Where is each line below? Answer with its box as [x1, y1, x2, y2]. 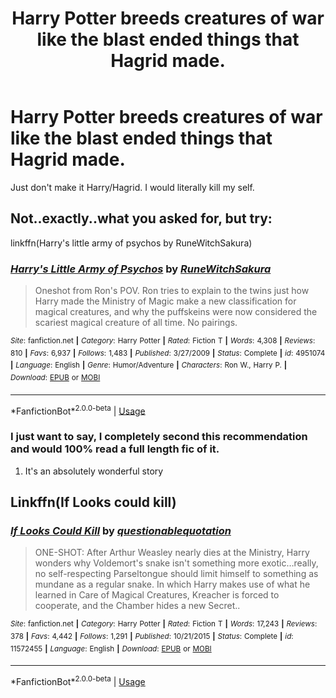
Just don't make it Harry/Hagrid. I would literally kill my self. [10, 181, 255, 193]
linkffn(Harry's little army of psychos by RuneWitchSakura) [10, 237, 253, 249]
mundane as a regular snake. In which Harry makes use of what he [34, 578, 311, 591]
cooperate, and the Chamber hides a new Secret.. [34, 600, 241, 612]
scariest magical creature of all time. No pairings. [34, 317, 238, 329]
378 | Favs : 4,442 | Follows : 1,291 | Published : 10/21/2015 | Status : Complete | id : [10, 631, 294, 641]
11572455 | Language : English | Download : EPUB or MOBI [10, 643, 212, 654]
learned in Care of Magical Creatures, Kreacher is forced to [34, 589, 280, 601]
